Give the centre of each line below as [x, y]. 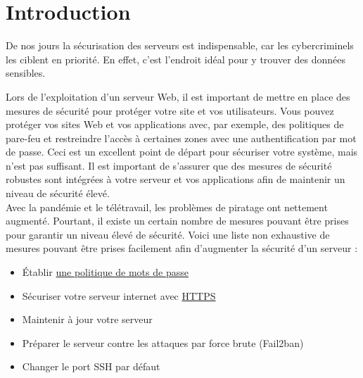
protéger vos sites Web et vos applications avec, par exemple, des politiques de [175, 124]
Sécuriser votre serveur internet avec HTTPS [119, 295]
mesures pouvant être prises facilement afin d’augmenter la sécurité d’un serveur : [182, 248]
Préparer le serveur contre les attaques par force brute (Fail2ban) [163, 342]
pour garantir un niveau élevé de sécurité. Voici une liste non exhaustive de [168, 234]
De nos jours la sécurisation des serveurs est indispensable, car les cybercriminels [180, 45]
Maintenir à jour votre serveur [87, 319]
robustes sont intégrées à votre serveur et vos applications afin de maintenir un [176, 179]
